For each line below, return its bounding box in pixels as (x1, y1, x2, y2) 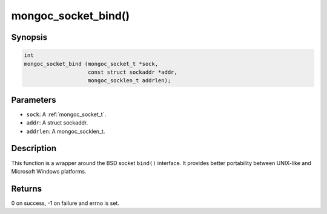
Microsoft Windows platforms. (11, 167, 87, 175)
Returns (11, 183, 42, 193)
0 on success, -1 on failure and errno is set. (11, 199, 119, 207)
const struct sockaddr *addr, (88, 68, 178, 76)
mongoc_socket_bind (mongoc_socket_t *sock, (24, 60, 159, 67)
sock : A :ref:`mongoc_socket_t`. (26, 111, 106, 118)
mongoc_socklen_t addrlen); (88, 77, 171, 84)
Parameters (11, 94, 56, 105)
